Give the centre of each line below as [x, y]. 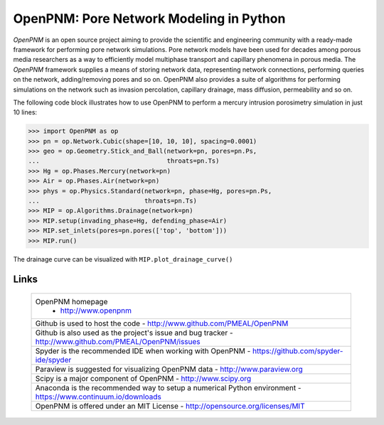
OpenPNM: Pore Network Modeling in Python [149, 18]
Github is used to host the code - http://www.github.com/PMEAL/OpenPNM [162, 323]
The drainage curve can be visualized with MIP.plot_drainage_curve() [123, 259]
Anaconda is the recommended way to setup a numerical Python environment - [168, 387]
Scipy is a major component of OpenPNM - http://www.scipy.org [143, 378]
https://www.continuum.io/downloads [98, 397]
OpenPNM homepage [71, 301]
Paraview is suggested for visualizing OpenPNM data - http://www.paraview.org [169, 369]
